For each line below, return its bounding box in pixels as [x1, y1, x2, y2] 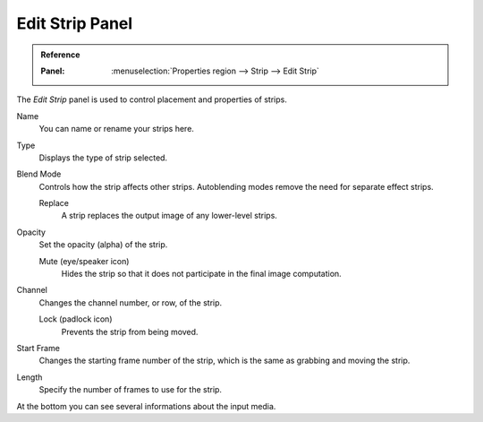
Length [16, 372, 43, 383]
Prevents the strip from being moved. [61, 326, 199, 337]
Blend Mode [16, 168, 62, 179]
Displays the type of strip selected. [38, 152, 168, 163]
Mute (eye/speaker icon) [38, 255, 130, 266]
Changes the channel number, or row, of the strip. [38, 297, 223, 308]
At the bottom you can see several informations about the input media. [16, 400, 276, 411]
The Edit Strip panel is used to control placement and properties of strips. [16, 94, 288, 105]
